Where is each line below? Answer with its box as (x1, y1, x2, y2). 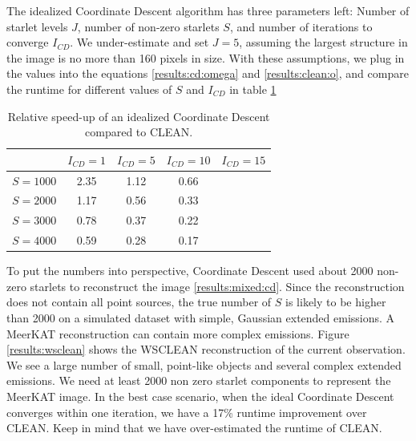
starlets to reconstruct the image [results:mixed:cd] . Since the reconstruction (30, 277, 405, 294)
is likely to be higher (285, 293, 386, 310)
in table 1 (229, 80, 277, 97)
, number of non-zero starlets (77, 18, 220, 34)
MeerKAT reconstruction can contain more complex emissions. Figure (6, 325, 349, 342)
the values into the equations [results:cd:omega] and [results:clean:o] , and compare (6, 65, 409, 82)
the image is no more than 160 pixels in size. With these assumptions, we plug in (6, 49, 405, 66)
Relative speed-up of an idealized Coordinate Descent (7, 107, 270, 124)
